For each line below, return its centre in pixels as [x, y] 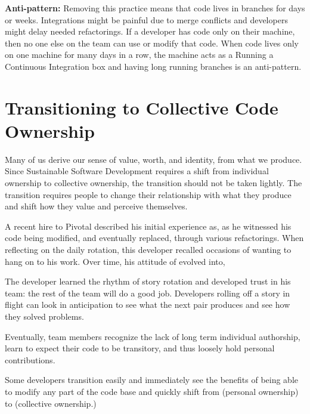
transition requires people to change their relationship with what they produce [148, 194]
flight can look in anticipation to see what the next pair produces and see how [148, 305]
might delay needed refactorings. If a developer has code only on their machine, [150, 31]
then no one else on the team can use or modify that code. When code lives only [152, 43]
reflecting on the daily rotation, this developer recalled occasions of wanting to [148, 250]
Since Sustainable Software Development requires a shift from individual [137, 171]
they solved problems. [44, 316]
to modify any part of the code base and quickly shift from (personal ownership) [152, 391]
